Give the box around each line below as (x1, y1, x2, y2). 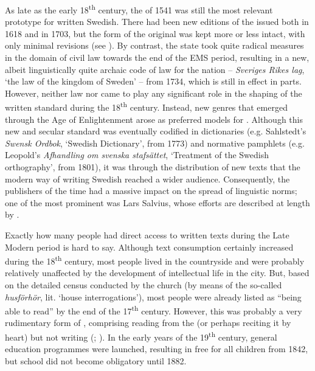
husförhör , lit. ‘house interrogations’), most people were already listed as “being (5, 290, 302, 303)
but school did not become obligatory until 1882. (5, 354, 187, 367)
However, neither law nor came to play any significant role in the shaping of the (5, 86, 302, 99)
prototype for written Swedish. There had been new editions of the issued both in (5, 15, 309, 28)
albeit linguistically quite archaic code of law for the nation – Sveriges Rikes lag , (5, 63, 305, 75)
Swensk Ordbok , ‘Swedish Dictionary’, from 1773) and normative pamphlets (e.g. (5, 136, 305, 149)
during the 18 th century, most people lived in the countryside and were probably (5, 253, 305, 267)
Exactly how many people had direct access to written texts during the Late (5, 229, 289, 241)
